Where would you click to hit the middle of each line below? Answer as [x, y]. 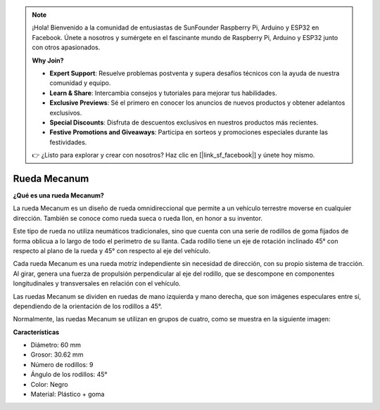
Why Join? [48, 60]
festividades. [68, 142]
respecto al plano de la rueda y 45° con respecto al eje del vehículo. [112, 250]
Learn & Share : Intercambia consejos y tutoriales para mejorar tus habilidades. [163, 93]
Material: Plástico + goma [68, 395]
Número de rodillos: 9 [62, 364]
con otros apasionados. [66, 47]
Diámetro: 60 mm [56, 345]
